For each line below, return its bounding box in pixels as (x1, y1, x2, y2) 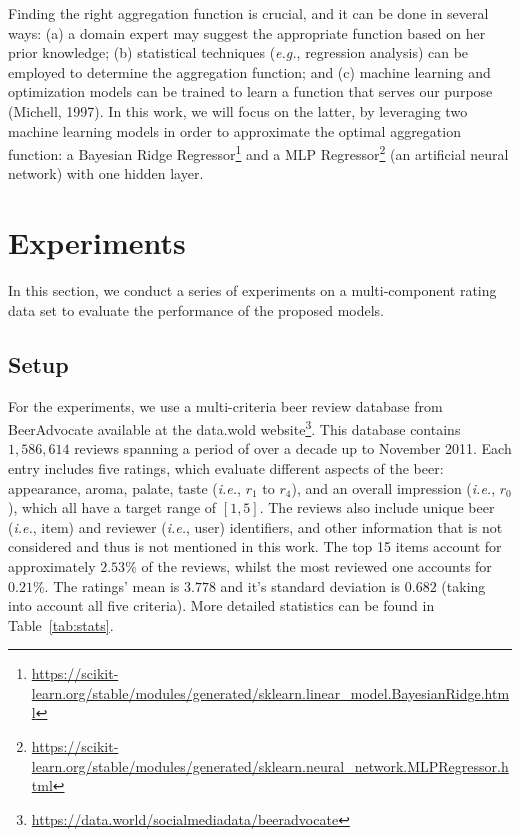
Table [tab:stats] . (8, 614, 114, 635)
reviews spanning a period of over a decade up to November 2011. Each (74, 438, 512, 459)
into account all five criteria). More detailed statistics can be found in (8, 595, 435, 616)
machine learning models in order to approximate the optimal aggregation (8, 120, 461, 141)
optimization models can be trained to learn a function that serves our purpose (8, 81, 493, 102)
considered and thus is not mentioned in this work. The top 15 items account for (8, 536, 502, 557)
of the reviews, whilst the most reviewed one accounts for (141, 555, 492, 576)
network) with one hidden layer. (8, 163, 204, 184)
